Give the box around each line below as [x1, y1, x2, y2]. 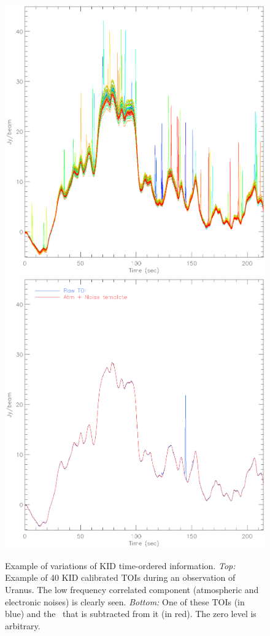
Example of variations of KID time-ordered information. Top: [5, 559, 236, 572]
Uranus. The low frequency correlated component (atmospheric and [5, 583, 259, 596]
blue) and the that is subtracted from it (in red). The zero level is [5, 607, 256, 620]
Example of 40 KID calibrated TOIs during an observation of [5, 571, 236, 584]
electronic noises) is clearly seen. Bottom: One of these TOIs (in [5, 595, 245, 608]
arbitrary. [5, 619, 40, 632]
